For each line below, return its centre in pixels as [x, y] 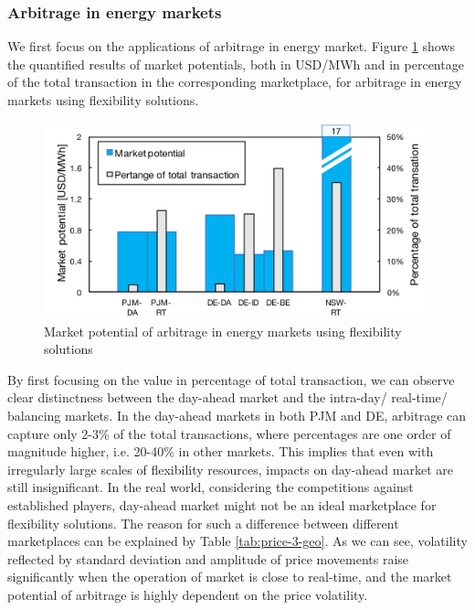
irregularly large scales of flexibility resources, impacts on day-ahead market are [230, 469]
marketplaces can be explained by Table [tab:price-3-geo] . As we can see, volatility [237, 541]
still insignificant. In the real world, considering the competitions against [211, 487]
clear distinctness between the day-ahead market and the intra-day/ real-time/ [227, 397]
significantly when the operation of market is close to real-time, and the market [230, 577]
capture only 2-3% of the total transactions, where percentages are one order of [229, 433]
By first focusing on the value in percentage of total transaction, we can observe [231, 379]
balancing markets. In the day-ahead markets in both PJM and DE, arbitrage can [237, 416]
